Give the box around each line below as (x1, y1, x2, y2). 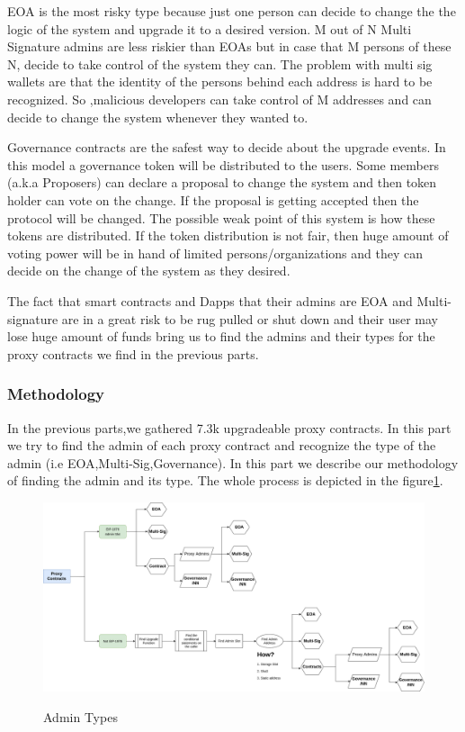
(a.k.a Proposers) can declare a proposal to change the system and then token (7, 173, 437, 192)
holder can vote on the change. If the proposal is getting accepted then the (7, 190, 419, 209)
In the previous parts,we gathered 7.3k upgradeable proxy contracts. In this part (7, 418, 452, 437)
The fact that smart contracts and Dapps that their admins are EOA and (7, 291, 413, 310)
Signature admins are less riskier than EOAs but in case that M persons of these (7, 37, 452, 56)
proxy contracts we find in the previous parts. (7, 344, 259, 363)
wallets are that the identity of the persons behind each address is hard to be (7, 72, 433, 91)
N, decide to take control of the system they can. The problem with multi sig (7, 54, 433, 73)
